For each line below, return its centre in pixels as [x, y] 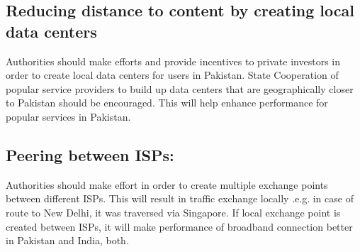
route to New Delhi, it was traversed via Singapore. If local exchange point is [173, 212]
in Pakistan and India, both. [67, 240]
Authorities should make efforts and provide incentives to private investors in [173, 61]
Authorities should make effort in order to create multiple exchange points [167, 184]
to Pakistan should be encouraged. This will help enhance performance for [167, 103]
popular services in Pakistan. [68, 116]
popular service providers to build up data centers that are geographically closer [180, 88]
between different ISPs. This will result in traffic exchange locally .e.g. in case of [180, 198]
